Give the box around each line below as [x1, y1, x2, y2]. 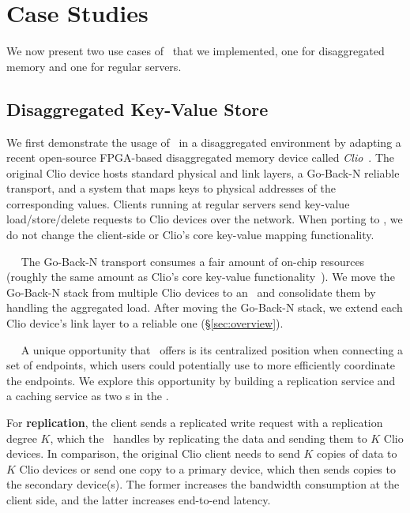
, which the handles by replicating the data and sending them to [50, 429, 367, 446]
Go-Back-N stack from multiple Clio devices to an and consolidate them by [6, 283, 376, 300]
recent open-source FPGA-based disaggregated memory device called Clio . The [6, 149, 395, 166]
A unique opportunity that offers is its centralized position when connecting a [21, 341, 404, 358]
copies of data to [316, 445, 397, 462]
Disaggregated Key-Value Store [6, 96, 269, 121]
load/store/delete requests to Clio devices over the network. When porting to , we [6, 211, 403, 227]
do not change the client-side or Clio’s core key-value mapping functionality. [6, 227, 374, 243]
